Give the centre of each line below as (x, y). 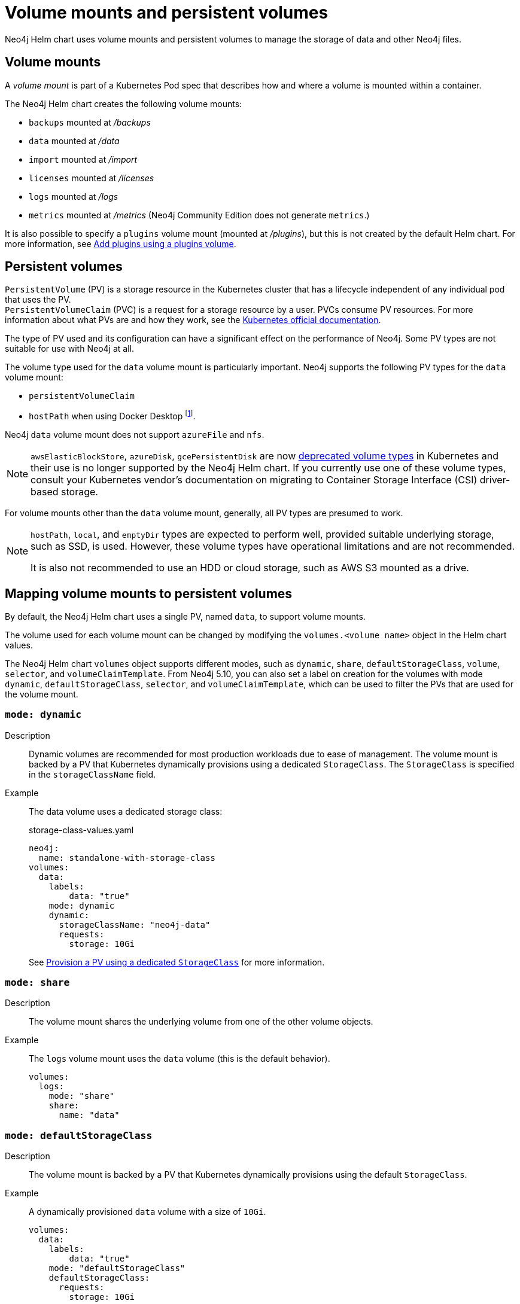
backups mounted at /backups (90, 122)
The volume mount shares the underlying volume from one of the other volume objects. (201, 1022)
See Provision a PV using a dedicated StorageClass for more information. (177, 962)
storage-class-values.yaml (81, 830)
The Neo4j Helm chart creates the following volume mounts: (124, 103)
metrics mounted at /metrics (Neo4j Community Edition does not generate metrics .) (199, 215)
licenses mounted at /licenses (92, 178)
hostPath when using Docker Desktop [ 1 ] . (112, 415)
